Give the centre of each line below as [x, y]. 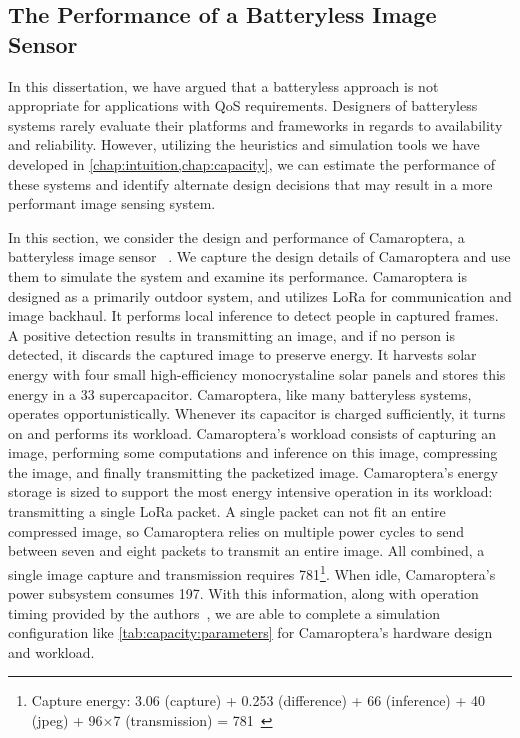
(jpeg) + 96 [67, 720]
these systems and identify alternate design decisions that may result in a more [250, 183]
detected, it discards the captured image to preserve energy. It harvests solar [242, 354]
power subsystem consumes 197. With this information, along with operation [243, 593]
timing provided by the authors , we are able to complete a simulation [224, 612]
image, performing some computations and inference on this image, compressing [253, 452]
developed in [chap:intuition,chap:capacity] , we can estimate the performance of [252, 163]
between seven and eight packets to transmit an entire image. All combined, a [246, 550]
